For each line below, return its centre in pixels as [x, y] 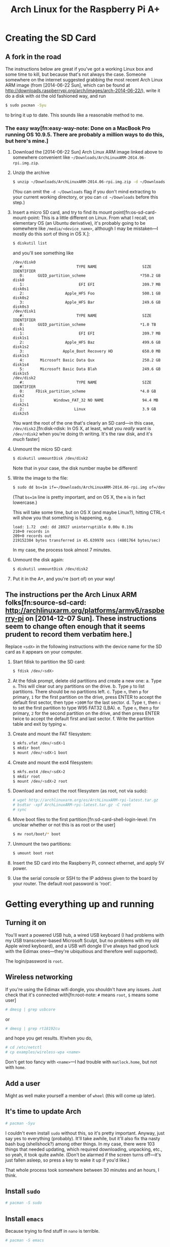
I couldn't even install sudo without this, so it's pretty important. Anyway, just [85, 1133]
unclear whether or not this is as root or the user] [64, 825]
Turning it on [26, 923]
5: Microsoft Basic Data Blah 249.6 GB [90, 369]
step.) [19, 202]
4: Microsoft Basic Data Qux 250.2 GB [90, 360]
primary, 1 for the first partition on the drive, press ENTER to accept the [87, 697]
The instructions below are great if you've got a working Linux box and [79, 69]
